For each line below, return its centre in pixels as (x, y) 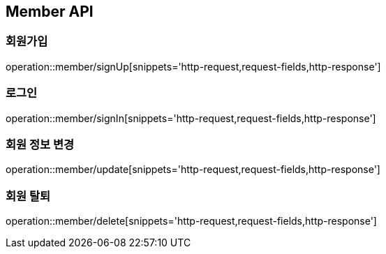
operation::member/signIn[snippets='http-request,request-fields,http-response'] (191, 118)
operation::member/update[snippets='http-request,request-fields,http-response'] (193, 170)
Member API (50, 12)
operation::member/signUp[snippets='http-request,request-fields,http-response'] (193, 66)
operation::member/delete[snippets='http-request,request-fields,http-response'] (191, 221)
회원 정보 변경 (40, 144)
